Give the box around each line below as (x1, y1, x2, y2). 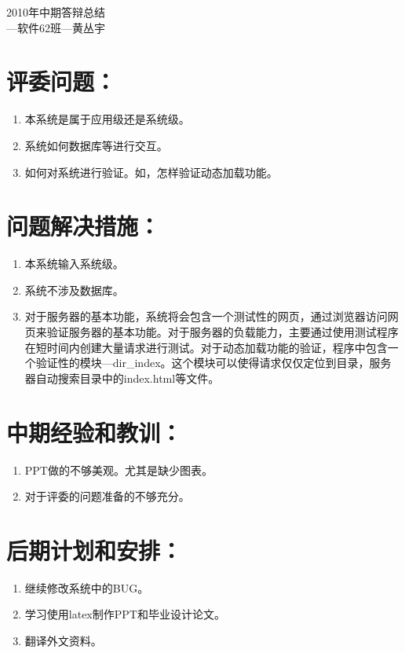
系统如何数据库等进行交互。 (24, 137, 168, 153)
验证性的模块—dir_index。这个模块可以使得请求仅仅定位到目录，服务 (35, 354, 392, 371)
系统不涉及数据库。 (24, 281, 124, 298)
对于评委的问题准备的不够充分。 (24, 488, 190, 504)
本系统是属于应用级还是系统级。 (24, 111, 190, 127)
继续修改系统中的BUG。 (24, 579, 149, 596)
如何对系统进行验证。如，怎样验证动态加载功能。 (24, 163, 278, 180)
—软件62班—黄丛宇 (6, 19, 105, 35)
